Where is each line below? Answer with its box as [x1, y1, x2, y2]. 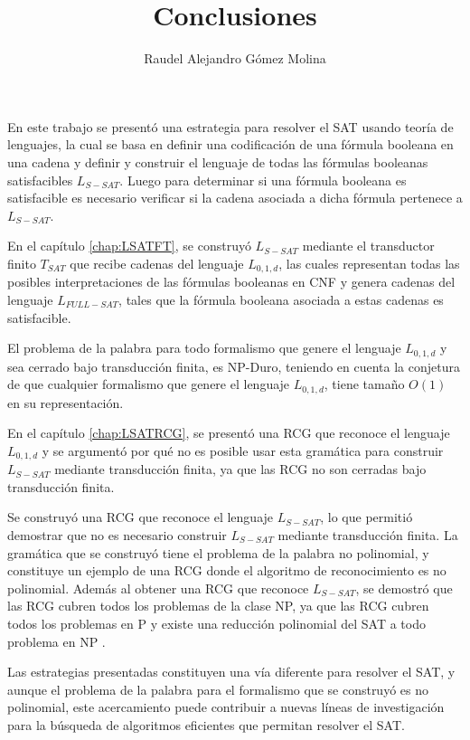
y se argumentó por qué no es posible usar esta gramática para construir [42, 441, 444, 460]
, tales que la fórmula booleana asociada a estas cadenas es [118, 289, 444, 308]
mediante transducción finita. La [277, 526, 458, 545]
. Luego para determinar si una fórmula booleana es [119, 170, 407, 189]
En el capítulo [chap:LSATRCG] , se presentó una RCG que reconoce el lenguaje [7, 423, 450, 442]
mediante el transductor [302, 236, 435, 255]
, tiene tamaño [324, 375, 405, 394]
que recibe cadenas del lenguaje [70, 253, 244, 272]
